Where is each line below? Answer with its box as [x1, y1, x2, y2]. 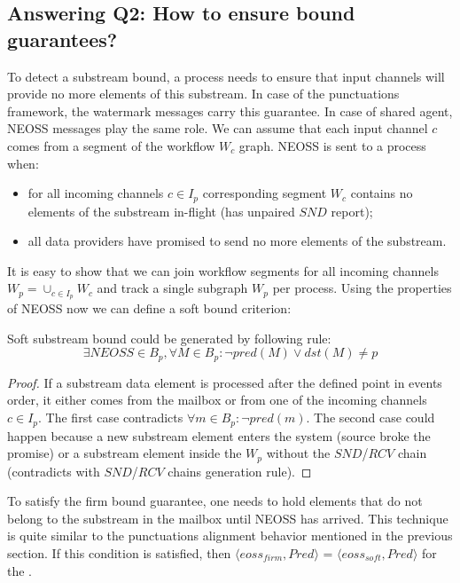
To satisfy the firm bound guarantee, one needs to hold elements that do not [7, 492, 423, 510]
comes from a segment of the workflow [7, 136, 215, 154]
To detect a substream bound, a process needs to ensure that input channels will [7, 67, 445, 85]
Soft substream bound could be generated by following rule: [7, 328, 331, 347]
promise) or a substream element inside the [7, 444, 242, 462]
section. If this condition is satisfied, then [7, 543, 231, 562]
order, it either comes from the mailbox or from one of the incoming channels [7, 390, 427, 409]
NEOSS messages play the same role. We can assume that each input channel [7, 119, 428, 138]
